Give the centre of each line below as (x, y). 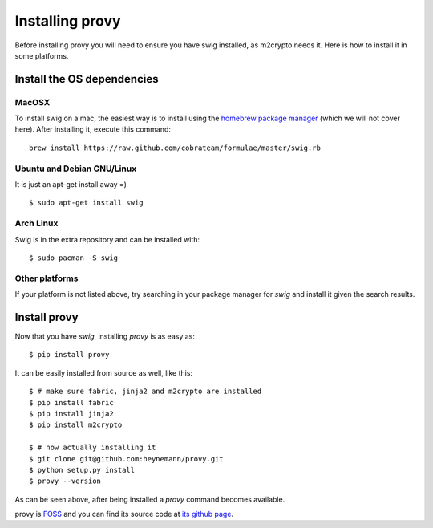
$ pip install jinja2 (71, 414)
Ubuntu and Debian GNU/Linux (76, 169)
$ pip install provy (69, 355)
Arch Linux (36, 223)
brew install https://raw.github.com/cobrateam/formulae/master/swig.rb (175, 148)
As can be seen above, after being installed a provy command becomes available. (150, 499)
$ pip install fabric (71, 402)
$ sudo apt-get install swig (86, 203)
